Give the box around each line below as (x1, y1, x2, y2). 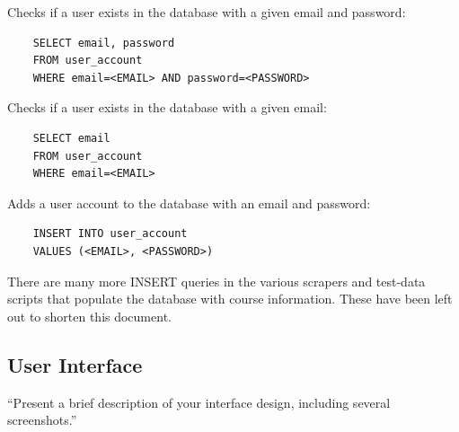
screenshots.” (7, 410, 77, 429)
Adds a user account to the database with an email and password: (7, 193, 371, 212)
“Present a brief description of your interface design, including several (7, 392, 391, 411)
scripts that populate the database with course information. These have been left (7, 289, 453, 308)
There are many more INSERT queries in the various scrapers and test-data (7, 271, 426, 290)
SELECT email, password (32, 36, 175, 49)
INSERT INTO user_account (32, 227, 188, 241)
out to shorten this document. (7, 306, 172, 325)
